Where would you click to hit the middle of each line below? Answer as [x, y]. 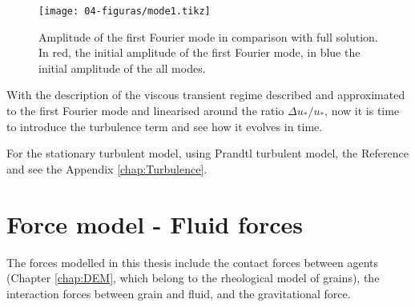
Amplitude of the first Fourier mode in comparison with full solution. [208, 36]
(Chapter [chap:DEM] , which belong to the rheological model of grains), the [193, 278]
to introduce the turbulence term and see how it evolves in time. [165, 126]
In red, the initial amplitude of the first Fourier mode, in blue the [199, 52]
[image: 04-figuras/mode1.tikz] [125, 11]
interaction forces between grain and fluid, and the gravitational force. [179, 293]
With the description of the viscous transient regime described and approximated [206, 95]
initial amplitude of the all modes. [122, 68]
